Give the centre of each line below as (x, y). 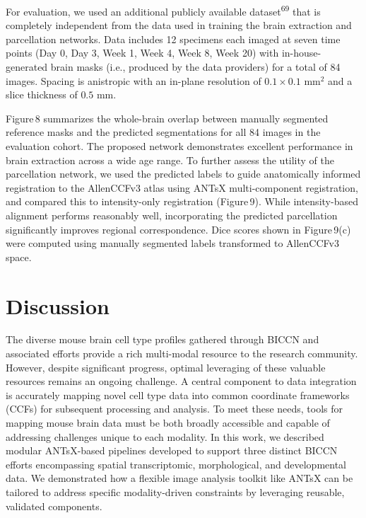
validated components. (54, 506)
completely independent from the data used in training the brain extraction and (179, 25)
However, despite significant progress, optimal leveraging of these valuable (166, 367)
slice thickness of (42, 94)
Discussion (58, 305)
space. (19, 257)
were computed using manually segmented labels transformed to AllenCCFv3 (172, 243)
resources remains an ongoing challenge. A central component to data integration (181, 381)
